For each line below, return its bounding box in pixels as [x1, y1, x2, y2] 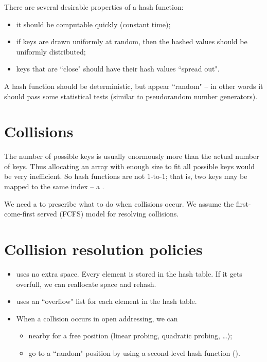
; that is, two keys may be [165, 171, 247, 182]
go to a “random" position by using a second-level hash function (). [28, 347, 240, 358]
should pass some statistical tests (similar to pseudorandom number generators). [4, 90, 258, 101]
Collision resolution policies [4, 239, 203, 260]
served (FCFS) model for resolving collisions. [37, 208, 179, 219]
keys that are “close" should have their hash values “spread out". [16, 63, 220, 74]
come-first [4, 208, 35, 219]
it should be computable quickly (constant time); [16, 19, 171, 29]
